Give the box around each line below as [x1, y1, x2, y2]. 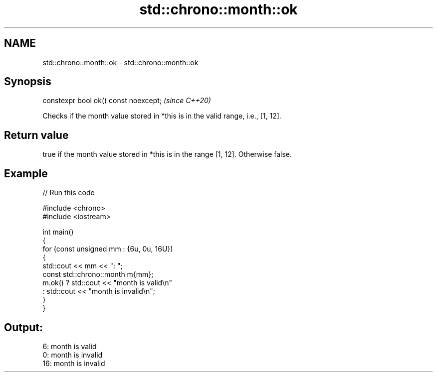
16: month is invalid [42, 359, 105, 368]
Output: [4, 321, 43, 334]
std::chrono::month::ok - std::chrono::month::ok [42, 58, 199, 67]
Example [4, 167, 48, 180]
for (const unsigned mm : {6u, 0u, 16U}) [42, 245, 173, 253]
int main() [42, 228, 74, 237]
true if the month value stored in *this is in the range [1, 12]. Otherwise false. [42, 150, 292, 159]
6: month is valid [42, 342, 97, 351]
